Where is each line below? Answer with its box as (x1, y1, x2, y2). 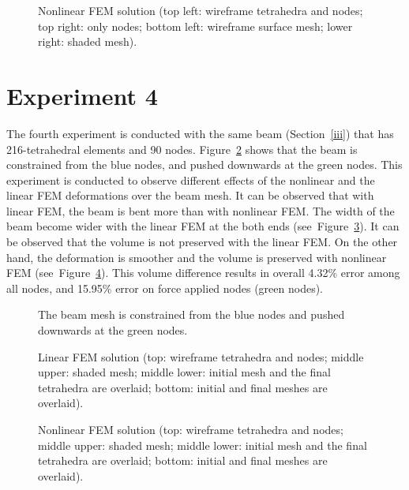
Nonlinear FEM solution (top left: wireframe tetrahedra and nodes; (38, 2, 363, 18)
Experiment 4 (6, 79, 158, 111)
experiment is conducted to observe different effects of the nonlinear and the (6, 171, 375, 188)
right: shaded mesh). (38, 33, 137, 50)
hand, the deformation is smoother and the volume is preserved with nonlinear (6, 249, 387, 265)
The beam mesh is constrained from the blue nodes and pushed (38, 306, 345, 323)
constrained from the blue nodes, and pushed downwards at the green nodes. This (6, 156, 403, 173)
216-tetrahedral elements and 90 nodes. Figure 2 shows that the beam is (6, 140, 358, 157)
